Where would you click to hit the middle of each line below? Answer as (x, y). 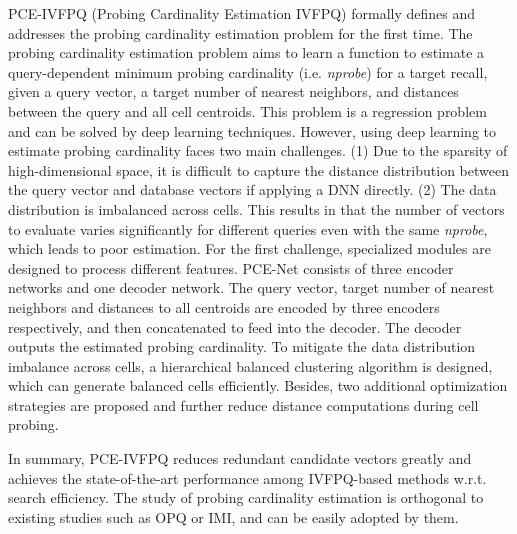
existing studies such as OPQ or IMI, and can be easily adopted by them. (233, 516)
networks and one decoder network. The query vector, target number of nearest (251, 287)
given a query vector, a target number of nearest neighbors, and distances (233, 91)
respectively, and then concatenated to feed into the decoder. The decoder (235, 326)
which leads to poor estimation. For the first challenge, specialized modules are (249, 248)
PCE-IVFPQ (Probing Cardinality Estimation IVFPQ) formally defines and (242, 13)
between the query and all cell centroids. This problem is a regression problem (247, 110)
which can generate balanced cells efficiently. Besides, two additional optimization (258, 385)
